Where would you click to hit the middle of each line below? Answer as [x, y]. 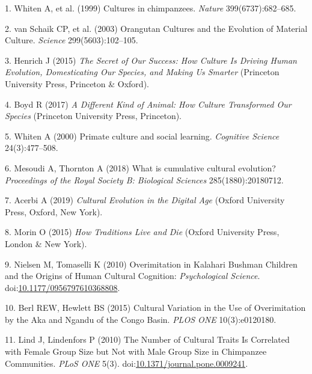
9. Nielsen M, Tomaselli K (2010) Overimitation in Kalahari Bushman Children [151, 264]
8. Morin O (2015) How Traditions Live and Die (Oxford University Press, [142, 232]
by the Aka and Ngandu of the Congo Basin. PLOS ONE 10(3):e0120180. [141, 319]
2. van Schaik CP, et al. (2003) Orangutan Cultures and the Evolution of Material [156, 28]
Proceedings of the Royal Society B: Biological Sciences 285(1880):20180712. [144, 179]
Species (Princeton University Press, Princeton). [93, 116]
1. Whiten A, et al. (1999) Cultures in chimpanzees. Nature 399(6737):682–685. [151, 8]
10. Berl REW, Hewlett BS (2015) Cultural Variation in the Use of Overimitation [155, 308]
